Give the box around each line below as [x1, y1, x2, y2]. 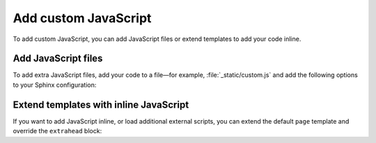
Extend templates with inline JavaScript [13, 99, 189, 110]
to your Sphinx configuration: [13, 81, 97, 89]
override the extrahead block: [13, 127, 102, 135]
